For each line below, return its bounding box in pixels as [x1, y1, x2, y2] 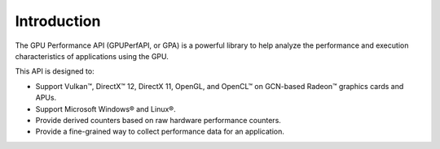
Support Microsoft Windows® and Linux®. [35, 104, 176, 113]
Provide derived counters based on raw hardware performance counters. [35, 115, 281, 125]
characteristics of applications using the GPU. [15, 51, 169, 61]
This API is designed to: [15, 66, 95, 76]
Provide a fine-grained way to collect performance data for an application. [35, 126, 285, 137]
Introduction [15, 12, 101, 30]
